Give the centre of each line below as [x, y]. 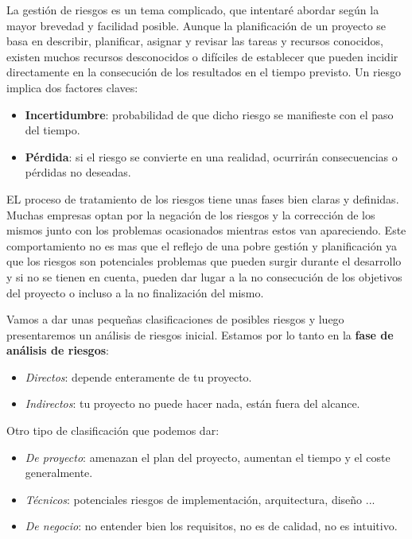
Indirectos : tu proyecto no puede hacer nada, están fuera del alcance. [192, 403]
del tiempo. [52, 130]
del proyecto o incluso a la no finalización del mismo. [135, 292]
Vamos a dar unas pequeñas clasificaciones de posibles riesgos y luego [175, 319]
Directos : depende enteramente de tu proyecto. [138, 376]
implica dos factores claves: [72, 87]
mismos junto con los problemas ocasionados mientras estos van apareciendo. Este [206, 230]
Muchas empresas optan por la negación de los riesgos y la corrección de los [191, 214]
